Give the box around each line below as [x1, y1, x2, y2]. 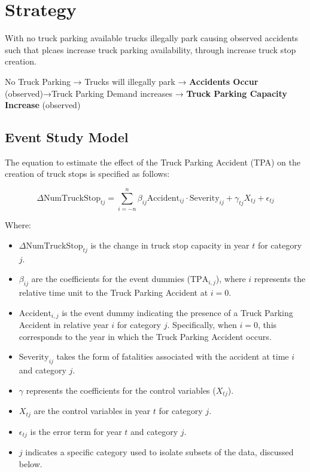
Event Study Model [5, 128, 129, 146]
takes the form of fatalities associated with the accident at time [56, 350, 289, 363]
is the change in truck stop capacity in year [90, 238, 250, 251]
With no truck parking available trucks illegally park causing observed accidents [5, 32, 299, 44]
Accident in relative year [19, 318, 109, 331]
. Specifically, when [167, 318, 237, 331]
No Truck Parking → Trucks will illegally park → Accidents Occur [5, 75, 259, 87]
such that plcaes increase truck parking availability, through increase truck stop [5, 43, 296, 56]
